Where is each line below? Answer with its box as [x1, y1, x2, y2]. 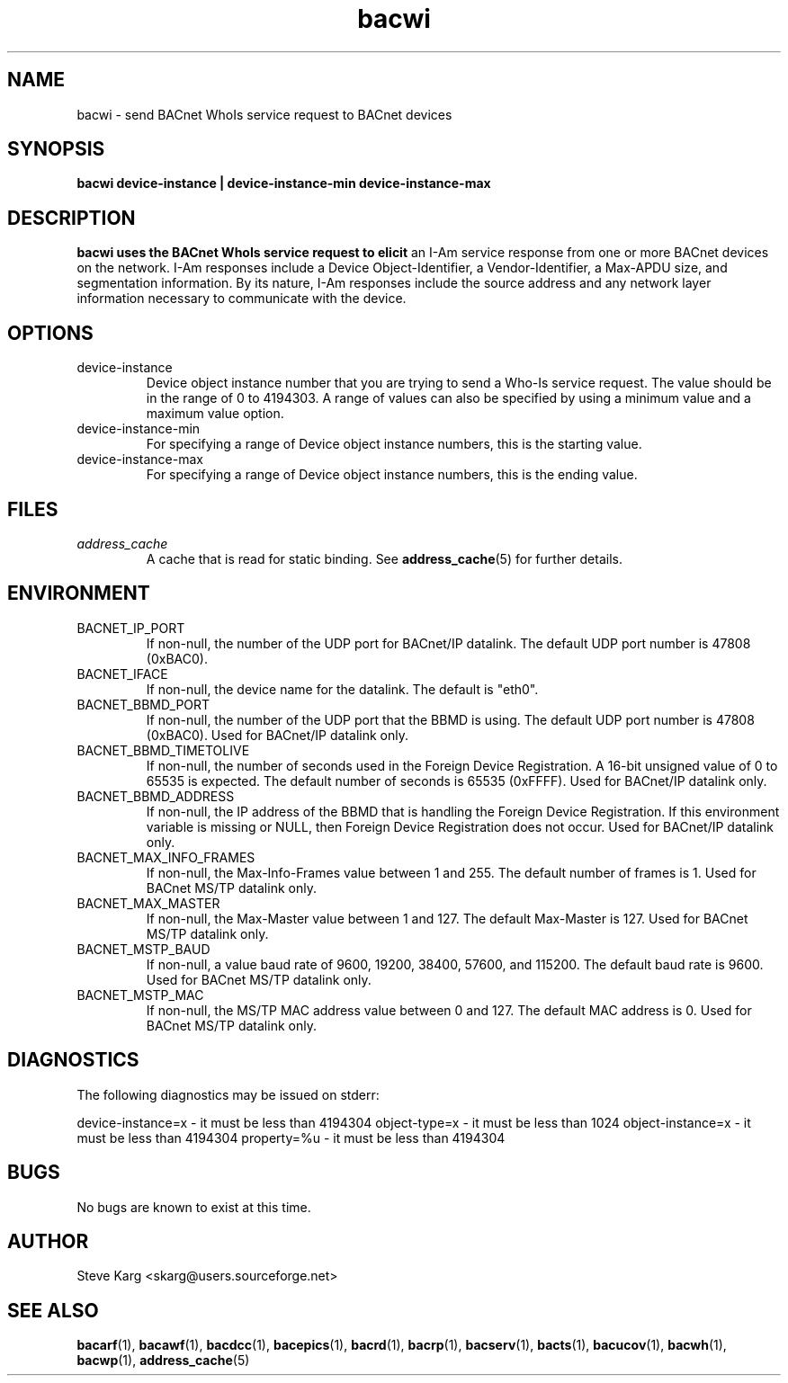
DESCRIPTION [7, 206, 136, 229]
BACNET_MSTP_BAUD [76, 941, 210, 957]
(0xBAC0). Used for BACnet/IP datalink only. [146, 727, 409, 743]
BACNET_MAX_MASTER [76, 895, 220, 911]
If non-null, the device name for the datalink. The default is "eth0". [146, 681, 539, 697]
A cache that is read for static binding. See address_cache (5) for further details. [146, 550, 622, 567]
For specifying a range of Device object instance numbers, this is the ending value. [146, 467, 638, 483]
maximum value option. [146, 406, 284, 422]
